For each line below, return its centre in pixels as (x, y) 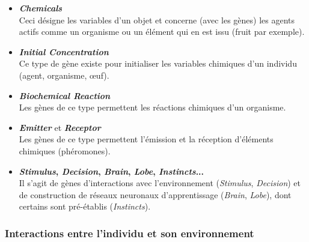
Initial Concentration (64, 51)
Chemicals (41, 8)
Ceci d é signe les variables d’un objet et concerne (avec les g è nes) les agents (157, 20)
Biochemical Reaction (65, 95)
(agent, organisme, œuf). (64, 75)
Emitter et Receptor (60, 127)
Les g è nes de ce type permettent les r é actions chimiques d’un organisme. (152, 107)
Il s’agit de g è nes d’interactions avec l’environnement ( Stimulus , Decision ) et (160, 183)
